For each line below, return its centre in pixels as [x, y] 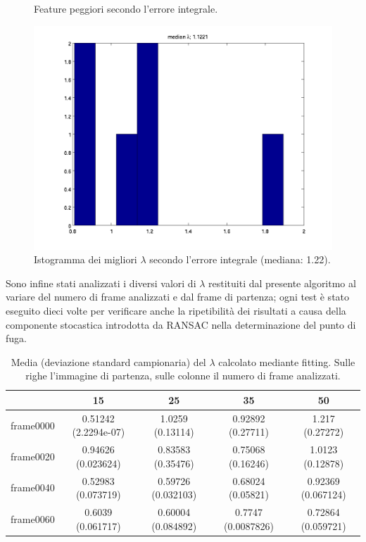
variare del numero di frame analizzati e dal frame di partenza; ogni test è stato [178, 297]
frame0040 [33, 487]
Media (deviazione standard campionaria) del [108, 361]
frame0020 [33, 456]
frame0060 [33, 518]
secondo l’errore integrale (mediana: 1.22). [240, 259]
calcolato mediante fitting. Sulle [287, 361]
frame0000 [33, 425]
